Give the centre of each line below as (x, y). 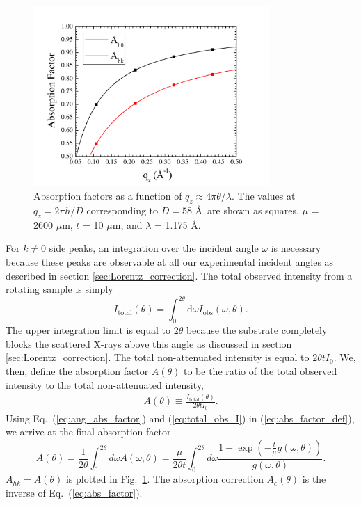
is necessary (296, 248)
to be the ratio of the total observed (260, 370)
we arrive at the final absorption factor (88, 432)
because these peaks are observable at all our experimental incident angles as (170, 262)
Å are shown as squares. (247, 210)
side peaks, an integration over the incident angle (154, 248)
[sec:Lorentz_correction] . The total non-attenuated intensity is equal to (158, 357)
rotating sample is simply (59, 289)
